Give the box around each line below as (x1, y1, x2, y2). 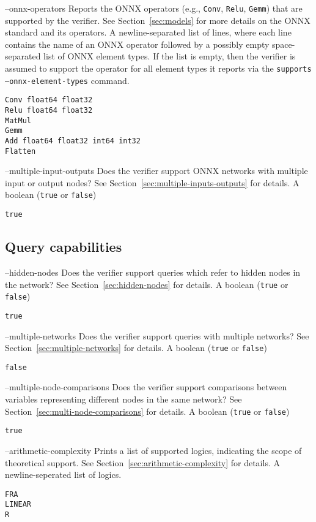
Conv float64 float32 (5, 96, 93, 105)
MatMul (5, 116, 31, 125)
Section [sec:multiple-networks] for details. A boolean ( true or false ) (5, 341, 267, 354)
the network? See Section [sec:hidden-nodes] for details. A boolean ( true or (5, 278, 288, 290)
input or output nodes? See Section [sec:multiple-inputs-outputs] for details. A (5, 176, 299, 189)
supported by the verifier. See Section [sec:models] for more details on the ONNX (5, 13, 310, 26)
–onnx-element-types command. (5, 74, 130, 86)
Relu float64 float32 (5, 106, 93, 115)
